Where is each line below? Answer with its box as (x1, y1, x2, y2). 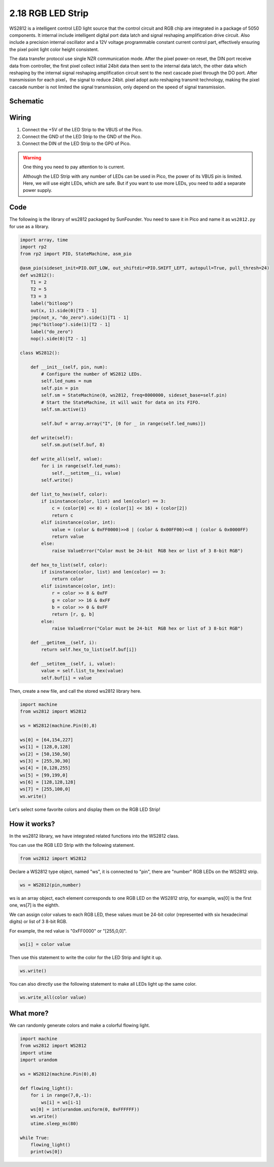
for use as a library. (9, 223, 50, 229)
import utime (20, 1050, 52, 1055)
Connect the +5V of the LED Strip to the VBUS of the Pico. (22, 126, 143, 132)
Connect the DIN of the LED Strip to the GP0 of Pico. (22, 140, 131, 146)
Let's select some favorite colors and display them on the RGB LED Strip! (9, 806, 161, 813)
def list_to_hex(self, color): (30, 491, 108, 497)
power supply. (23, 187, 52, 193)
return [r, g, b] (51, 612, 95, 617)
